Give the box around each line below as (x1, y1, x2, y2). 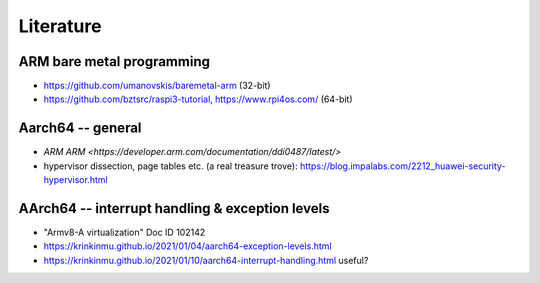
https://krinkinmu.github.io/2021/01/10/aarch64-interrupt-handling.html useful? (43, 254, 369, 266)
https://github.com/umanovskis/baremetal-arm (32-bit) (43, 80, 271, 92)
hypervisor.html (43, 174, 109, 186)
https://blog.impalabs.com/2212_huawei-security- (300, 160, 506, 172)
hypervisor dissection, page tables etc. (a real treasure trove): (43, 160, 299, 172)
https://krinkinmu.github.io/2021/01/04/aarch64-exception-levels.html (43, 240, 332, 252)
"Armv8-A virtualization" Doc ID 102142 (43, 226, 206, 239)
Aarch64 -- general (18, 120, 142, 137)
